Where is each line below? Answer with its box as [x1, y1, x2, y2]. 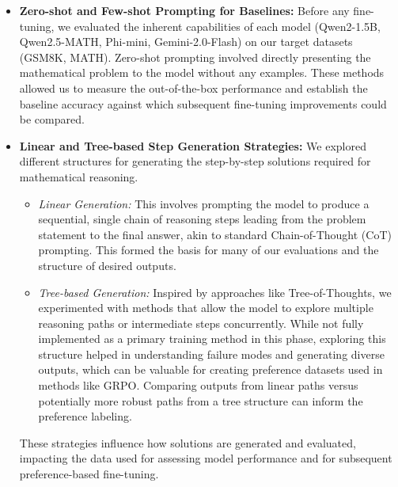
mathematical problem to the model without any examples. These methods [19, 64, 385, 81]
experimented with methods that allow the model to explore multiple [38, 299, 373, 316]
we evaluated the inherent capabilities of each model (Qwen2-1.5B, [58, 17, 381, 34]
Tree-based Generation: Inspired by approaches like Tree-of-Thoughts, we [38, 283, 392, 300]
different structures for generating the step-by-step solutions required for [19, 153, 371, 169]
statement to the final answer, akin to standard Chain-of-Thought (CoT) [38, 226, 392, 242]
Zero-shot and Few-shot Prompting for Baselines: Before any [19, 2, 350, 18]
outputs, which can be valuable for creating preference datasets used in [38, 361, 383, 378]
